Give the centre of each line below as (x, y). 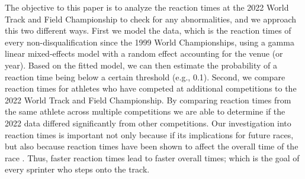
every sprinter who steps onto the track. (77, 169)
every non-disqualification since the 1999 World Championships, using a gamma (150, 42)
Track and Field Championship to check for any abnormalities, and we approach (151, 19)
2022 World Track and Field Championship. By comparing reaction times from (148, 100)
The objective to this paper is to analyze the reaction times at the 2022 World (147, 7)
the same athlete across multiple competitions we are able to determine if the (145, 111)
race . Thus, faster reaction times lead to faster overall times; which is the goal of (152, 157)
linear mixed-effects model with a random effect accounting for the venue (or (144, 53)
